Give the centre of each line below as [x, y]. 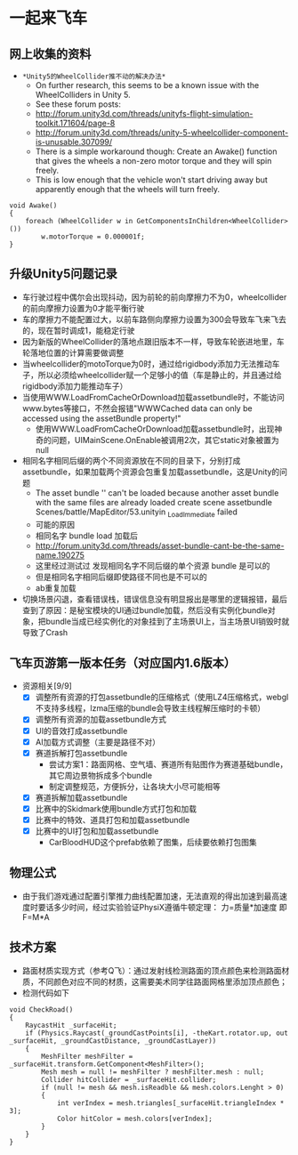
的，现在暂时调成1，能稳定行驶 [78, 330]
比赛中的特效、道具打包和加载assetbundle [113, 820]
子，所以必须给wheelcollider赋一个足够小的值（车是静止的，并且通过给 [152, 375]
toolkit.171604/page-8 [75, 123]
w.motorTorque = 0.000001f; [93, 237]
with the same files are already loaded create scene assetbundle [154, 502]
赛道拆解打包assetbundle [81, 753]
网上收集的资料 [50, 54]
